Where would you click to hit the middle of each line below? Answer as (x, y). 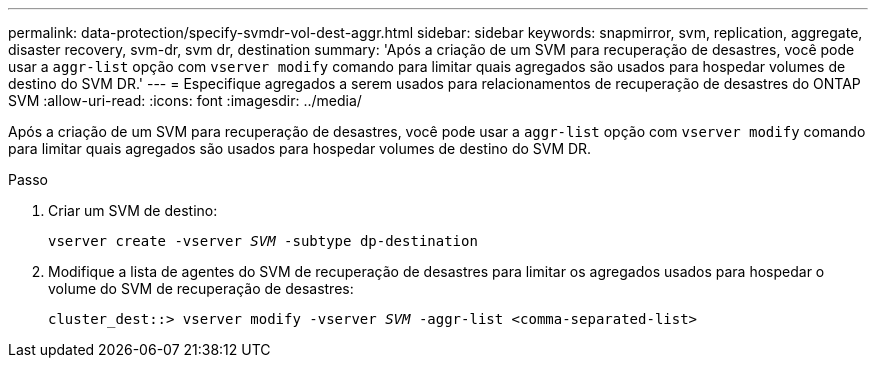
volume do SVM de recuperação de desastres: (201, 288)
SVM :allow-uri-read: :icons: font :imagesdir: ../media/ (185, 100)
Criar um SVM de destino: (133, 210)
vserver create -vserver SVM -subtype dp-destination (263, 241)
